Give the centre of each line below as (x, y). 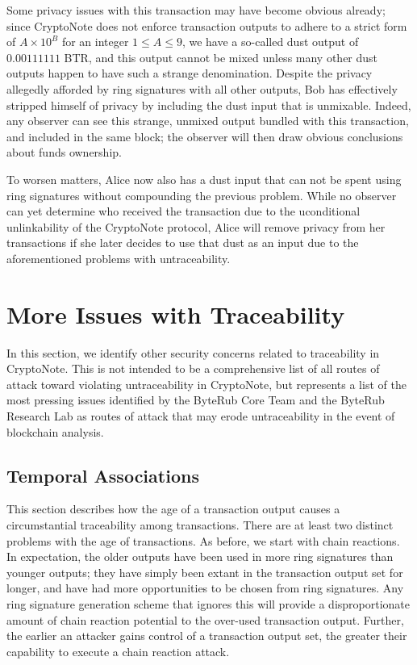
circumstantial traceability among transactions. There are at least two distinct (200, 524)
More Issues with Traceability (176, 314)
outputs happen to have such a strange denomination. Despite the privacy (190, 73)
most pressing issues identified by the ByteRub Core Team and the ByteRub (196, 400)
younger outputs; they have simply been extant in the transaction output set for (205, 572)
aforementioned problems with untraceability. (119, 258)
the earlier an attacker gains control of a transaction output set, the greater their (207, 636)
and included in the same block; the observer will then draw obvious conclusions (205, 136)
